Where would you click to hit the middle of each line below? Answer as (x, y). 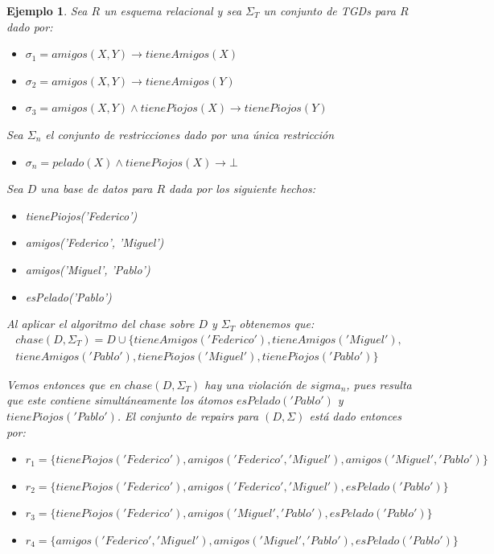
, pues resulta (379, 384)
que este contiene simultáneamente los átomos (119, 400)
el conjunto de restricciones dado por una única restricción (190, 134)
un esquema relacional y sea (173, 10)
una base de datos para (97, 189)
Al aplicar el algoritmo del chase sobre (101, 324)
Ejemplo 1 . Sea (47, 10)
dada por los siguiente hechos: (243, 189)
